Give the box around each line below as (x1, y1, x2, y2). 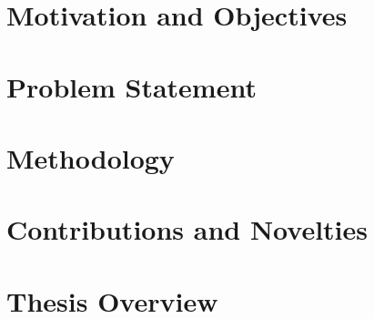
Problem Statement (6, 67, 257, 105)
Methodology (6, 139, 175, 176)
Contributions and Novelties (6, 211, 369, 248)
